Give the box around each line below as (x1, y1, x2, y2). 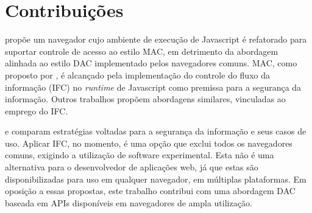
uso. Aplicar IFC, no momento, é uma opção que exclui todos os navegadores (5, 136, 292, 149)
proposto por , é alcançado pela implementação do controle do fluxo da (5, 68, 270, 81)
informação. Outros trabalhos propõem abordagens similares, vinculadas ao (5, 93, 286, 105)
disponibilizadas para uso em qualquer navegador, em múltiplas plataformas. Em (5, 172, 307, 185)
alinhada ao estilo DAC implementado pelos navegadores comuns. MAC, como (5, 57, 297, 69)
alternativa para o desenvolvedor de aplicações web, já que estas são (5, 161, 258, 173)
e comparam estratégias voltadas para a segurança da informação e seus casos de (5, 125, 307, 138)
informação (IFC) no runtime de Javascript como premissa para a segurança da (5, 80, 302, 93)
